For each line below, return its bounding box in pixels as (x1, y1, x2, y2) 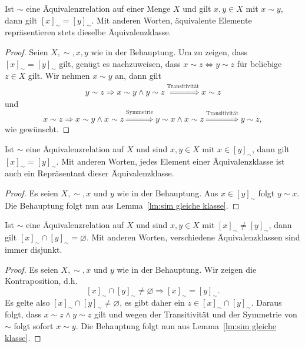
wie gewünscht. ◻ (5, 123, 70, 135)
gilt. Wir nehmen (28, 69, 90, 82)
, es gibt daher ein (120, 296, 185, 308)
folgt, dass (5, 308, 41, 320)
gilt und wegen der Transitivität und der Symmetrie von (94, 308, 297, 320)
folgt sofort (14, 319, 54, 332)
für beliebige (237, 57, 282, 69)
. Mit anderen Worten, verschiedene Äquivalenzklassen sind (86, 231, 300, 243)
